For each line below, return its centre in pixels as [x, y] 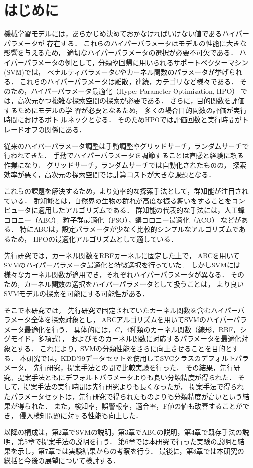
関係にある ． [65, 129]
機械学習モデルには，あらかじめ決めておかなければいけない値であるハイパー [126, 33]
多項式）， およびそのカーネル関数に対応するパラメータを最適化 [139, 339]
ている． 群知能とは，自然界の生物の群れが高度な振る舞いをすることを [118, 200]
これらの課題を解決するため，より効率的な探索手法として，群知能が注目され [126, 191]
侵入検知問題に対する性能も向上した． [81, 415]
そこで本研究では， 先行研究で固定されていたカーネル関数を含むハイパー [121, 310]
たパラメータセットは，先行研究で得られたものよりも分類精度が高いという [123, 396]
